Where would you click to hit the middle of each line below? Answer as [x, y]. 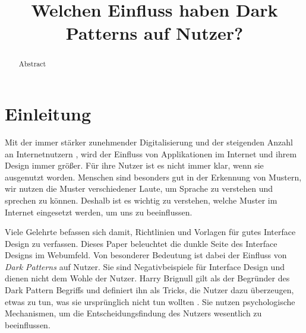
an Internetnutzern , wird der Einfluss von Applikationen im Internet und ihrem [151, 153]
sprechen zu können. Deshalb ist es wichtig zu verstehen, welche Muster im [141, 200]
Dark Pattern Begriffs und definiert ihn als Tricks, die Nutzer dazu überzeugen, [149, 290]
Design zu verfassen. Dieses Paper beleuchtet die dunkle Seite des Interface [141, 243]
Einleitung [48, 114]
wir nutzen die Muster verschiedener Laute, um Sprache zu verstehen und [139, 188]
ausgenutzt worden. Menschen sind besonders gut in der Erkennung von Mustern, [153, 177]
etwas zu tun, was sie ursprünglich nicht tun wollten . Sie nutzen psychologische [150, 301]
